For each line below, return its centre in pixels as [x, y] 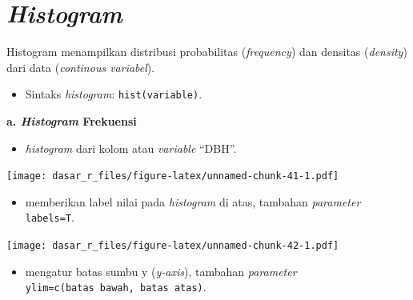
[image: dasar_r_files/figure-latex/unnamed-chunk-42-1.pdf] [173, 246]
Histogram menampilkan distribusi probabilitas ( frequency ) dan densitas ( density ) [207, 52]
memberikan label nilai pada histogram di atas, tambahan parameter [193, 201]
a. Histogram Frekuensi [72, 120]
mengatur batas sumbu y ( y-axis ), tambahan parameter [161, 271]
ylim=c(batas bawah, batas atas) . [116, 287]
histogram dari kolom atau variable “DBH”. [131, 148]
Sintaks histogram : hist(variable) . [114, 94]
